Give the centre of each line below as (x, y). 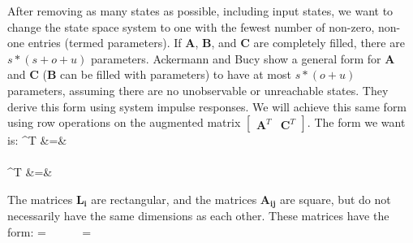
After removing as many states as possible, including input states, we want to (200, 11)
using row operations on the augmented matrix (124, 122)
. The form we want (356, 122)
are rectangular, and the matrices (174, 199)
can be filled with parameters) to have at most (176, 74)
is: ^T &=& (37, 140)
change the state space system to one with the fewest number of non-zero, (191, 26)
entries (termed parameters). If (105, 43)
